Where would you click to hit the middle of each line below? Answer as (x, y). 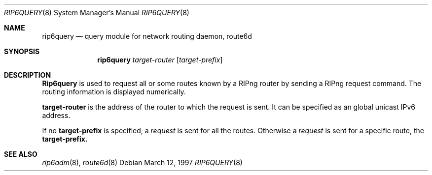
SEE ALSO (21, 154)
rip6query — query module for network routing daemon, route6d (147, 36)
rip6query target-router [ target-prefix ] (160, 60)
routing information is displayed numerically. (114, 92)
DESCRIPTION (28, 75)
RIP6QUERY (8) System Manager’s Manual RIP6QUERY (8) (97, 13)
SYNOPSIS (22, 51)
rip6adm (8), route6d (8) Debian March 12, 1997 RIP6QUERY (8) (142, 162)
